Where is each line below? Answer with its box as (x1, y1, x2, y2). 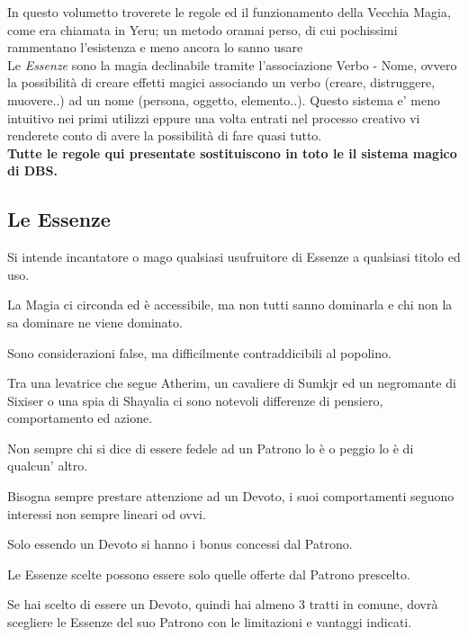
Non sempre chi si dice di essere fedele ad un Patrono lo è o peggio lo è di (7, 438, 414, 457)
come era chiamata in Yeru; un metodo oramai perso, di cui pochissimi (7, 20, 398, 39)
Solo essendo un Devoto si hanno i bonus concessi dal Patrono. (7, 534, 353, 553)
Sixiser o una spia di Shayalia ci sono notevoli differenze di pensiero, (7, 390, 383, 409)
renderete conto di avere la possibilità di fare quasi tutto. (7, 126, 322, 145)
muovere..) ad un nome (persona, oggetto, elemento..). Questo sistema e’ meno (7, 90, 440, 109)
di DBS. (7, 161, 58, 180)
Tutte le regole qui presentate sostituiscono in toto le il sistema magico (7, 143, 457, 162)
